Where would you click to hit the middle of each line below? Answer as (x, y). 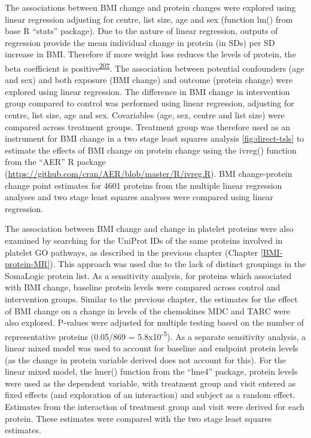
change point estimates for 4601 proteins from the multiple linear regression (144, 185)
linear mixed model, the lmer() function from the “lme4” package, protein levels (151, 371)
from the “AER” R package (55, 162)
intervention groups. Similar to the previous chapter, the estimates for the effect (151, 298)
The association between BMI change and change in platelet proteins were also (149, 229)
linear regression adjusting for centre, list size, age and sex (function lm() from (149, 19)
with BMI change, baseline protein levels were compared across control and (143, 287)
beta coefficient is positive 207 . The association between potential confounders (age (155, 67)
